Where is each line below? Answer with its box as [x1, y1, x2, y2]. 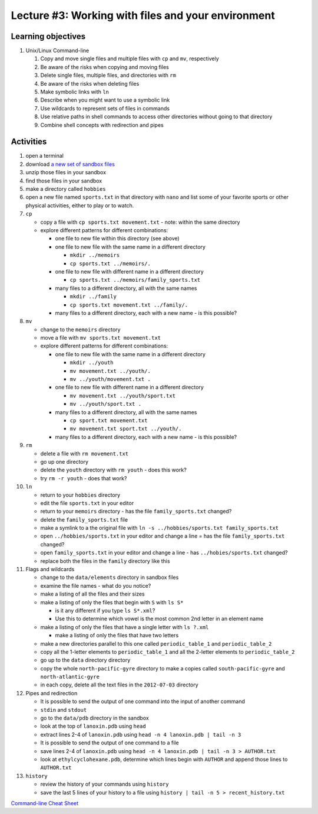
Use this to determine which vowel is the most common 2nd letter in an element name [55, 615, 264, 623]
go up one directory [40, 458, 88, 465]
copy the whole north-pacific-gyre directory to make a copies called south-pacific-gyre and [40, 665, 285, 672]
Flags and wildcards [25, 566, 75, 573]
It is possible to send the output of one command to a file [40, 739, 179, 747]
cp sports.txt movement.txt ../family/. [69, 301, 188, 308]
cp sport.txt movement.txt [69, 417, 148, 424]
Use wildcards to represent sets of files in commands [40, 105, 170, 112]
